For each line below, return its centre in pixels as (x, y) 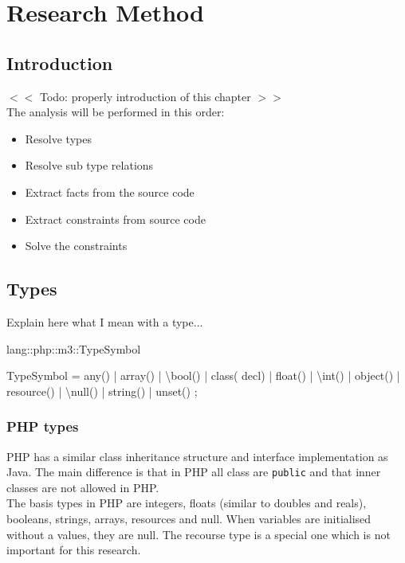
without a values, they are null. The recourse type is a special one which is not (199, 534)
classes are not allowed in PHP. (83, 487)
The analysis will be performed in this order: (116, 112)
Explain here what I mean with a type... (105, 321)
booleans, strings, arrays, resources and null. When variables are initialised (189, 518)
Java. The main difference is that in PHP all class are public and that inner (194, 472)
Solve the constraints (76, 246)
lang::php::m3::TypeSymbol (74, 348)
